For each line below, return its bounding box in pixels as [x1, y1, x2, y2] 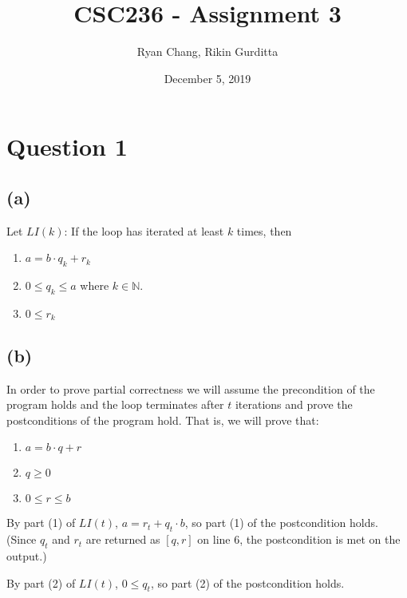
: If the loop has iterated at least [64, 222, 224, 239]
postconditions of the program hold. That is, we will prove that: [6, 411, 319, 428]
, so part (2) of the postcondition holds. [150, 574, 345, 591]
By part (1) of [6, 514, 76, 531]
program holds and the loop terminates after [6, 396, 224, 413]
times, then [236, 222, 292, 239]
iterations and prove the [235, 396, 353, 413]
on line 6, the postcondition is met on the [197, 531, 401, 548]
